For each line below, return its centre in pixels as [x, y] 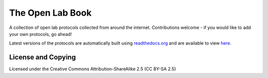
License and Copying [43, 57]
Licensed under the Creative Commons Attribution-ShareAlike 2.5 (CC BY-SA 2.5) [93, 69]
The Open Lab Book [50, 13]
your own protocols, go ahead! [40, 34]
